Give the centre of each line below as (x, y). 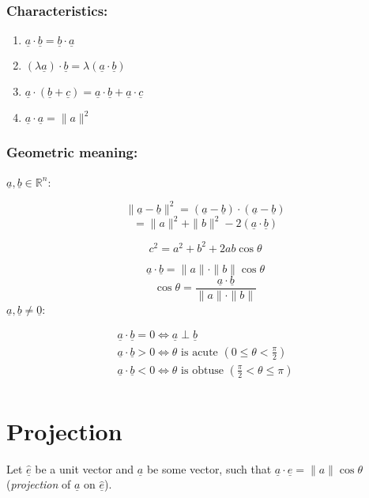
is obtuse (202, 370)
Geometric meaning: (72, 152)
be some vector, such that (209, 468)
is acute (200, 352)
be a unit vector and (85, 468)
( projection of (39, 484)
